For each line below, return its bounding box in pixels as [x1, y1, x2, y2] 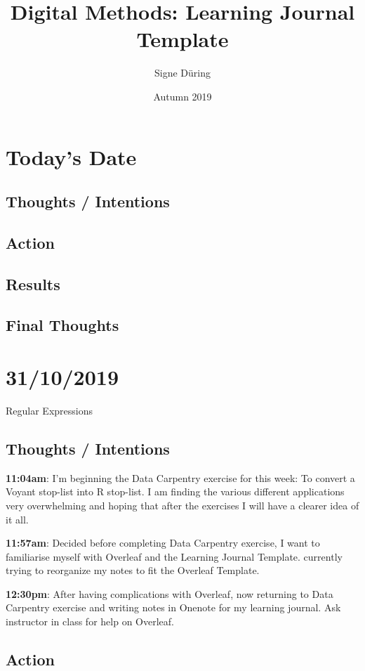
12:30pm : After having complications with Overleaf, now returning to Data [6, 586, 333, 601]
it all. [6, 512, 29, 526]
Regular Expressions [6, 403, 93, 417]
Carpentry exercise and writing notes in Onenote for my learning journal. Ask [6, 600, 341, 615]
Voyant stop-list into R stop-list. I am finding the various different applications [6, 484, 345, 499]
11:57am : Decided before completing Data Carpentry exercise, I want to [6, 535, 320, 550]
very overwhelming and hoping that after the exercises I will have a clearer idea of [6, 497, 359, 512]
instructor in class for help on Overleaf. [6, 614, 174, 629]
